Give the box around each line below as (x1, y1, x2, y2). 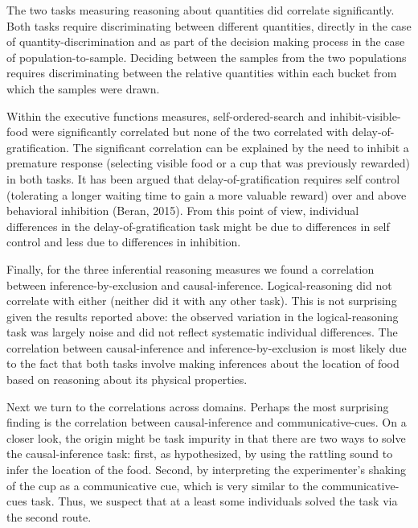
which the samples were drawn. (6, 80, 160, 97)
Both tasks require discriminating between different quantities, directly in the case (6, 17, 412, 34)
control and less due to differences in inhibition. (6, 233, 241, 250)
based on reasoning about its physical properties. (6, 371, 248, 388)
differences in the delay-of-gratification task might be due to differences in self (6, 217, 390, 234)
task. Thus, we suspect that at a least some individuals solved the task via (31, 493, 398, 509)
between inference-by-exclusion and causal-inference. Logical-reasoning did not (6, 276, 392, 293)
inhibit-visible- (330, 107, 401, 124)
